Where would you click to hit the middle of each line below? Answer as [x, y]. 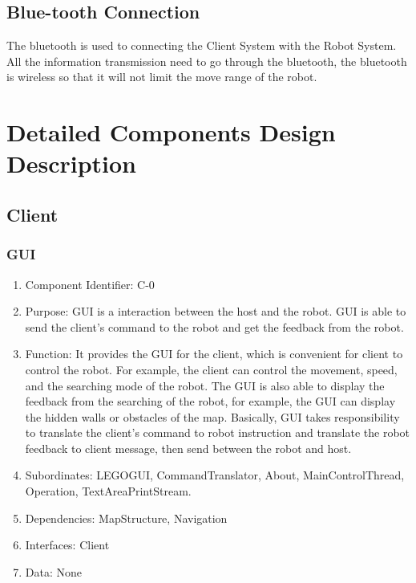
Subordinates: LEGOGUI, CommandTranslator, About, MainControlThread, [215, 475]
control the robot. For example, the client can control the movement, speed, [211, 369]
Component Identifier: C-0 [90, 284]
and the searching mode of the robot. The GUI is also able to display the [205, 385]
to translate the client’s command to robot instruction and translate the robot [218, 432]
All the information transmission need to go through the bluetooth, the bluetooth [207, 61]
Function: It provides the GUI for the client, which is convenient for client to [214, 354]
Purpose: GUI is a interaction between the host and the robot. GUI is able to [216, 311]
